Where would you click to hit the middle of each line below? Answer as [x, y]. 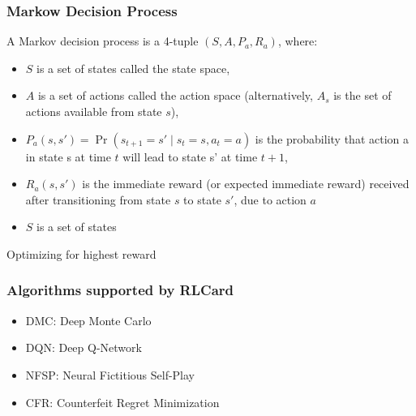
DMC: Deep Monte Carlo [88, 320]
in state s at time [68, 156]
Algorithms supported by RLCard [120, 290]
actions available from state [94, 111]
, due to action [270, 199]
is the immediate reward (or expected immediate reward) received [246, 184]
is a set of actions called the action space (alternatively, [175, 95]
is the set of [362, 95]
